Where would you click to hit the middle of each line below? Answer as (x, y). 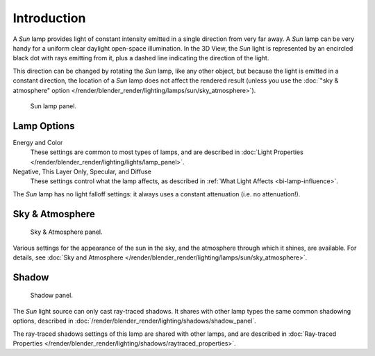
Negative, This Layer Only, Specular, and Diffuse (82, 171)
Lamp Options (44, 126)
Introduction (49, 18)
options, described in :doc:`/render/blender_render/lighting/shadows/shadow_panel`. (134, 321)
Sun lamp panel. (53, 106)
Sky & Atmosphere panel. (67, 232)
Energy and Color (38, 142)
